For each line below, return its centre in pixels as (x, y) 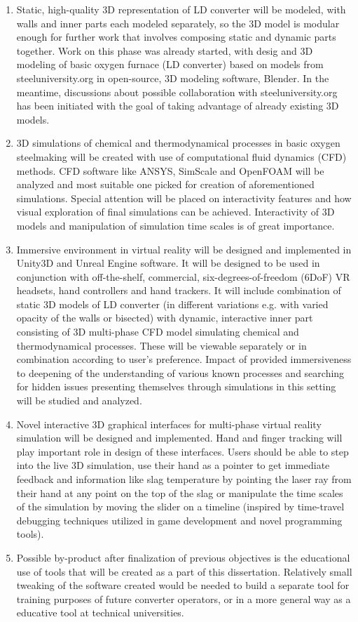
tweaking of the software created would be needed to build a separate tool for (183, 585)
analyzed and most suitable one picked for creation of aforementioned (165, 184)
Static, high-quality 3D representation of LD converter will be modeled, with (181, 9)
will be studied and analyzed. (79, 401)
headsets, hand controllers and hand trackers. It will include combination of (179, 290)
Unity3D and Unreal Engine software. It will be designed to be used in (168, 263)
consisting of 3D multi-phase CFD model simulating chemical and (158, 332)
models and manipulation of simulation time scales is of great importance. (175, 225)
